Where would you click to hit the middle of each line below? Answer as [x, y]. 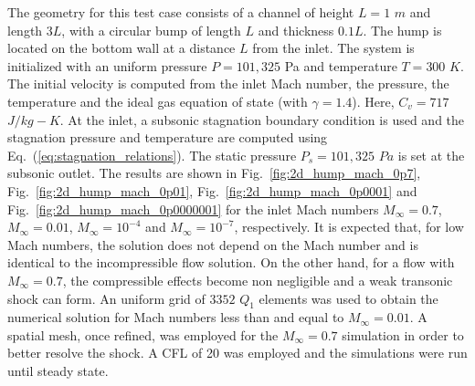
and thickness [296, 30]
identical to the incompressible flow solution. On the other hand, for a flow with [231, 262]
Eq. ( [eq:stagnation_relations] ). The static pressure [152, 155]
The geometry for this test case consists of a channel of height [181, 12]
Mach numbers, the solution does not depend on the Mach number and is [213, 244]
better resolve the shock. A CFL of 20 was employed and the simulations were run [237, 353]
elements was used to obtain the [348, 298]
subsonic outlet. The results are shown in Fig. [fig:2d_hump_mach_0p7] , [214, 173]
